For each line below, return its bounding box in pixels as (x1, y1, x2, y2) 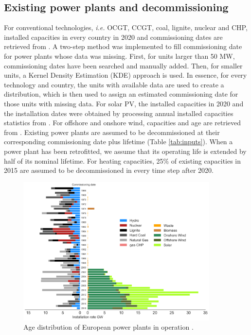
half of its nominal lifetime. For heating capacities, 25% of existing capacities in (4, 155, 241, 166)
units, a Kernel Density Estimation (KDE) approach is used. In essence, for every (4, 70, 247, 80)
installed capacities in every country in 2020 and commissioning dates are (4, 32, 223, 42)
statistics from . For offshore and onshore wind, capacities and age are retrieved (4, 117, 241, 128)
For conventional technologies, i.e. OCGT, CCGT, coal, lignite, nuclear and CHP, (4, 22, 248, 33)
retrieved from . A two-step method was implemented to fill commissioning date (4, 41, 242, 51)
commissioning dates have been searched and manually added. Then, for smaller (4, 60, 243, 70)
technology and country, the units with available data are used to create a (4, 79, 224, 89)
